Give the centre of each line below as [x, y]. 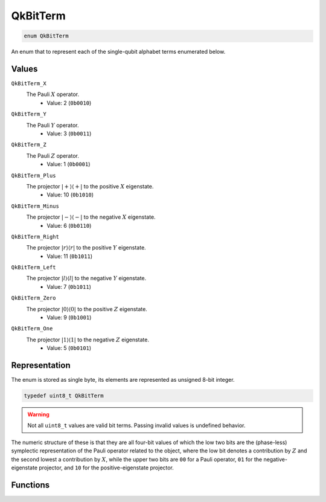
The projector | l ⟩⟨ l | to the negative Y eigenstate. [86, 278]
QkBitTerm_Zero [34, 298]
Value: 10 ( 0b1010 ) [70, 195]
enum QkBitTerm [46, 36]
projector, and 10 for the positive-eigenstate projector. [107, 468]
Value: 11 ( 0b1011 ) [70, 256]
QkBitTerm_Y [29, 114]
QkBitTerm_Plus [34, 175]
